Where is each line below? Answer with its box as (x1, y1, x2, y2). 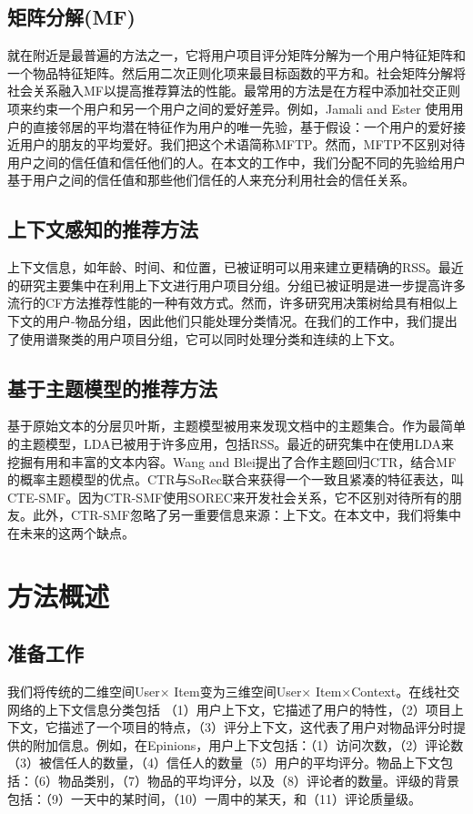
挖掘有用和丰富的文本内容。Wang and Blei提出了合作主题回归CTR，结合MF (7, 452, 457, 471)
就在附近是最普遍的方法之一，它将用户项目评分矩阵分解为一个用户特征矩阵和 (7, 46, 466, 65)
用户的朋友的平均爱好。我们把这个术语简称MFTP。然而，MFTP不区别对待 (19, 135, 466, 154)
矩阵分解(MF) (7, 3, 136, 31)
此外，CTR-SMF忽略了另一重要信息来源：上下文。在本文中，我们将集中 (32, 505, 461, 524)
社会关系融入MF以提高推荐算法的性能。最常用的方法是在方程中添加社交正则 (7, 81, 460, 100)
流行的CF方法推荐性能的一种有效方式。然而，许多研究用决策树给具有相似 (7, 293, 446, 312)
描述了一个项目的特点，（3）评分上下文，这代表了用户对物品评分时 (57, 717, 453, 737)
